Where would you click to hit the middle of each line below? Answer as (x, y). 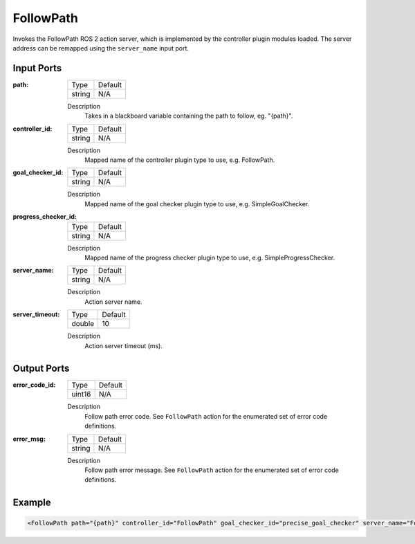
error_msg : (29, 439)
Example (32, 503)
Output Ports (41, 369)
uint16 (81, 395)
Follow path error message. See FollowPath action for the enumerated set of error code (212, 470)
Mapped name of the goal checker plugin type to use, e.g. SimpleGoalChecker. (197, 203)
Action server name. (113, 302)
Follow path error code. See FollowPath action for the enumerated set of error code (206, 416)
